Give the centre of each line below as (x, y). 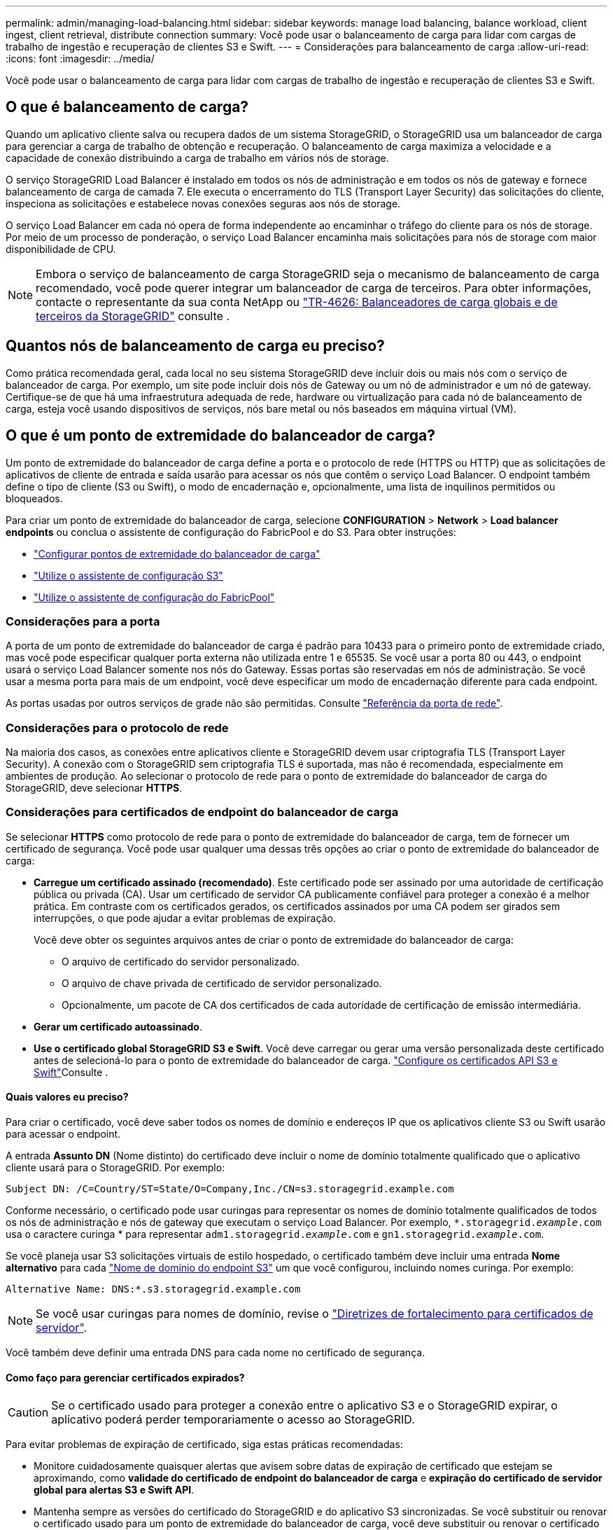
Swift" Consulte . (71, 1072)
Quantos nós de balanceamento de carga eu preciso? (195, 346)
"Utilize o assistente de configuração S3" (128, 575)
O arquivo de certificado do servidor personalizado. (181, 961)
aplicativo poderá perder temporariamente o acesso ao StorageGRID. (233, 1420)
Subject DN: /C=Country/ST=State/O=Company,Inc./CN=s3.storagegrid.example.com (230, 1189)
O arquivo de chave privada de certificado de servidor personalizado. (222, 983)
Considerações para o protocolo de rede (117, 728)
